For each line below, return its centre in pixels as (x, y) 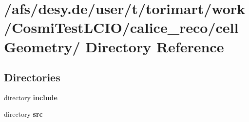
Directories (32, 77)
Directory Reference (155, 46)
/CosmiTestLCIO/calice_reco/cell (121, 27)
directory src (23, 114)
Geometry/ (42, 46)
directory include (31, 97)
